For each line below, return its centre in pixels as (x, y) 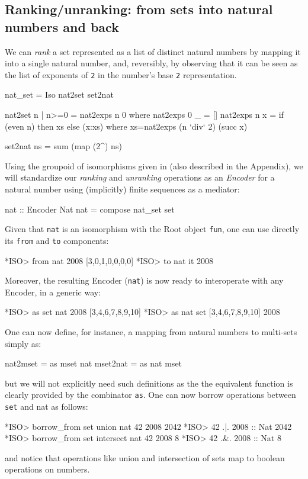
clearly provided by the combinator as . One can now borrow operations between (150, 395)
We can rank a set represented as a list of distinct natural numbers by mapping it (153, 51)
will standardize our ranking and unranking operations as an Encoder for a (140, 177)
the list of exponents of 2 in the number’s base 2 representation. (121, 74)
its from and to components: (57, 240)
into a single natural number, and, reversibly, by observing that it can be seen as (151, 63)
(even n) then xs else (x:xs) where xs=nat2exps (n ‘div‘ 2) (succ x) (126, 126)
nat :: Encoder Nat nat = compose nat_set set (90, 209)
